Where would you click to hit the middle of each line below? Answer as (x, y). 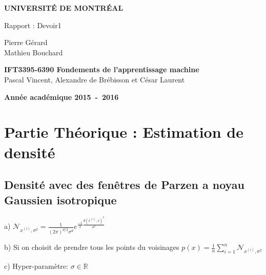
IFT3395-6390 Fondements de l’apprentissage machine (102, 69)
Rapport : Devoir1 (33, 25)
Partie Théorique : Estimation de (124, 132)
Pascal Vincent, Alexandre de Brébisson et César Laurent (95, 79)
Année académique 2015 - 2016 (62, 97)
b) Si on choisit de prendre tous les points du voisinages (92, 247)
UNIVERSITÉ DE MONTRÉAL (64, 8)
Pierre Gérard (26, 42)
